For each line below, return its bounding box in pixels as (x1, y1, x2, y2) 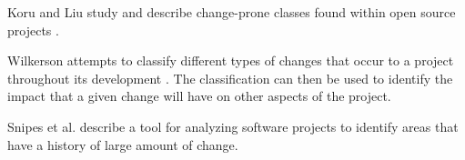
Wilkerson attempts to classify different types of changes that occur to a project (7, 51, 454, 70)
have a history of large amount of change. (7, 135, 238, 154)
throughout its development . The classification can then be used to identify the (7, 68, 453, 87)
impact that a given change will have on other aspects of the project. (7, 86, 391, 105)
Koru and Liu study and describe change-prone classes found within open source (7, 3, 456, 21)
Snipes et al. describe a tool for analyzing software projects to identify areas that (7, 116, 459, 135)
